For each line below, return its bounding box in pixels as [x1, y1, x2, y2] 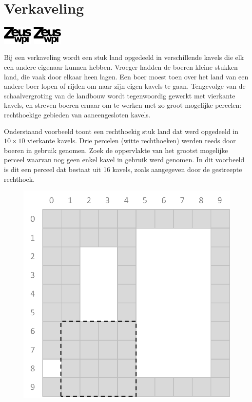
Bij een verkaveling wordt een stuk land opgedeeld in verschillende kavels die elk [4, 52, 244, 62]
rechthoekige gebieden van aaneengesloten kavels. [4, 109, 151, 119]
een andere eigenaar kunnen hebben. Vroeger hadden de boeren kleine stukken [4, 62, 238, 72]
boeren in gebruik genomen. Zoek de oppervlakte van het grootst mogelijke [4, 145, 228, 155]
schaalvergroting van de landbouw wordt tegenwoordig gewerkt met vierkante [4, 90, 235, 100]
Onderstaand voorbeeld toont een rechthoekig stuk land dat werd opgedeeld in [4, 126, 239, 136]
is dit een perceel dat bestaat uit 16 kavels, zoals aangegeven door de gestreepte [4, 164, 242, 174]
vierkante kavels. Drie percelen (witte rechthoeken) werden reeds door [27, 135, 236, 146]
